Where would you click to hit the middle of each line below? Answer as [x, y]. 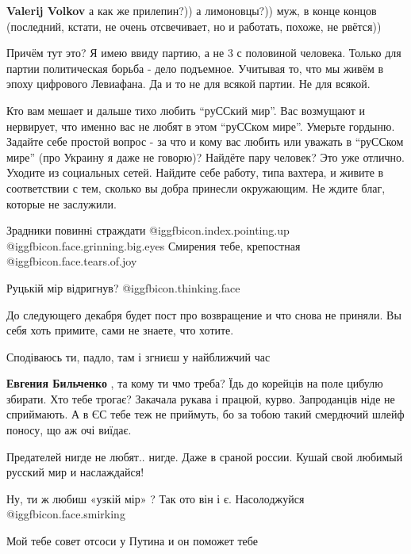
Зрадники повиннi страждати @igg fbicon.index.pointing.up [148, 230]
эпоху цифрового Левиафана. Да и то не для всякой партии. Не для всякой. [188, 84]
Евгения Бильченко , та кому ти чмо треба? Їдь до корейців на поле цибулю [195, 383]
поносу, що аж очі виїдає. [69, 430]
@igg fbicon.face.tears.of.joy [72, 261]
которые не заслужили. [61, 203]
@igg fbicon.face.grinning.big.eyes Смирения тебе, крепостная [154, 245]
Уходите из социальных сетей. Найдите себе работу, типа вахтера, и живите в [195, 172]
